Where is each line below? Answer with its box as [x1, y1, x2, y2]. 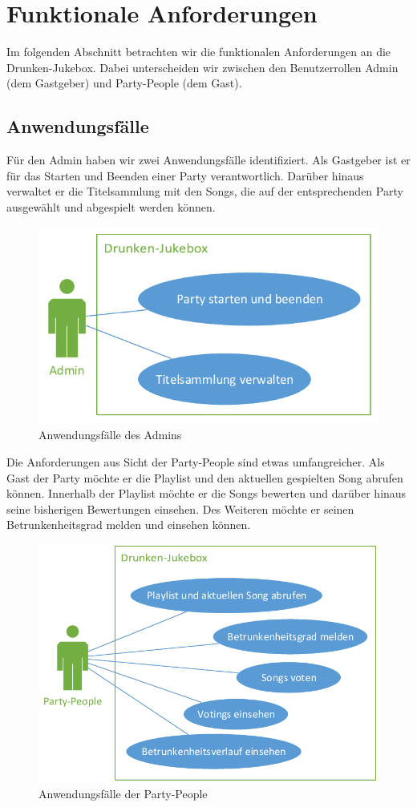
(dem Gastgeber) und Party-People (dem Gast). [6, 75, 242, 91]
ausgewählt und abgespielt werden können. [6, 198, 216, 215]
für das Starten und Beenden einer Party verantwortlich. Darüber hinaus [6, 167, 364, 184]
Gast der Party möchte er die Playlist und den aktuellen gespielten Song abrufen [6, 469, 403, 486]
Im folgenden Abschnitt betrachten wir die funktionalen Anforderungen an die [6, 43, 391, 60]
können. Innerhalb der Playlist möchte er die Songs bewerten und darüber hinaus [6, 485, 407, 502]
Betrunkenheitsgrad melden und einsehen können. [6, 516, 251, 533]
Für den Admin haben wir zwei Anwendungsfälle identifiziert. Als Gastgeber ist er [6, 151, 411, 168]
